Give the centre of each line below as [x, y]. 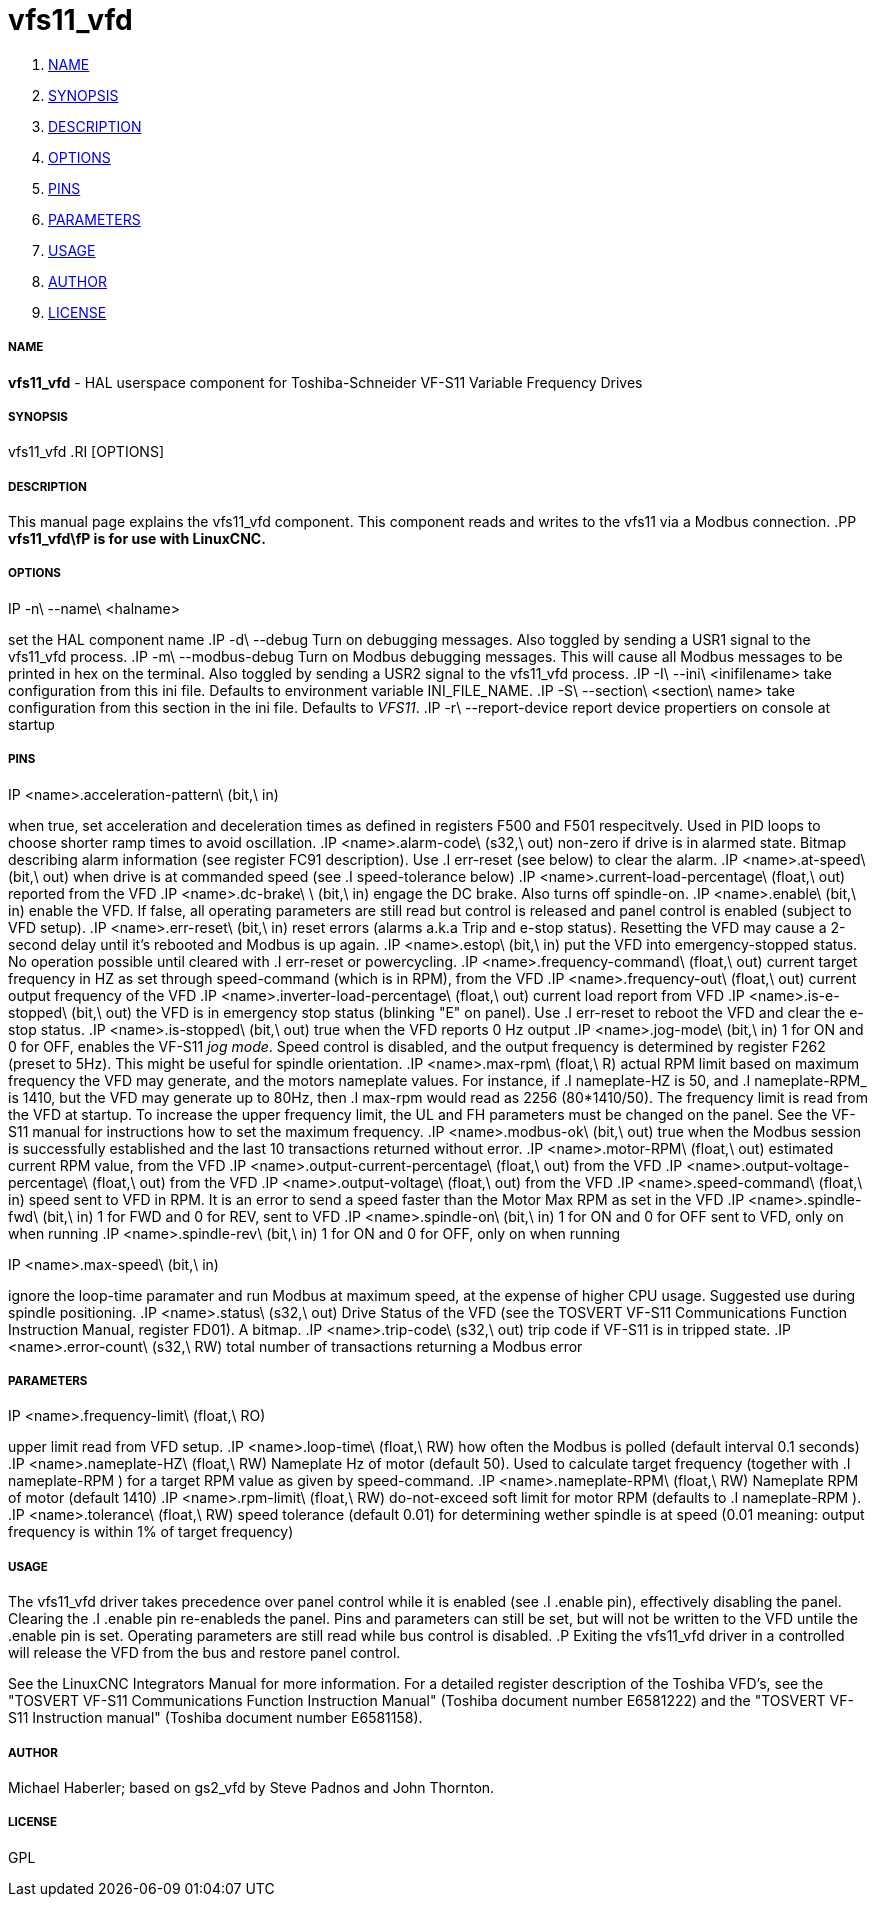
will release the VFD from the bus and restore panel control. [204, 1653]
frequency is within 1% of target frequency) [151, 1532]
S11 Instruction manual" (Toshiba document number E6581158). [215, 1718]
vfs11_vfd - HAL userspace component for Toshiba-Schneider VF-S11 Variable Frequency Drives [325, 382]
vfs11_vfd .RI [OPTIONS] [86, 452]
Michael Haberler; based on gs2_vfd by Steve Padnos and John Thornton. [251, 1787]
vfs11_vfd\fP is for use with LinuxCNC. [137, 539]
